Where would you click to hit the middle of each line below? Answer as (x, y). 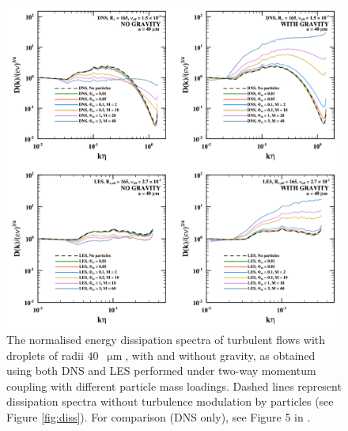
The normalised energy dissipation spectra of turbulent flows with (166, 340)
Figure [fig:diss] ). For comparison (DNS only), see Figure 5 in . (159, 417)
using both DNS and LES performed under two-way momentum (161, 371)
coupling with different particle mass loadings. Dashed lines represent (174, 386)
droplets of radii (45, 355)
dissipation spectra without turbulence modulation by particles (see (170, 401)
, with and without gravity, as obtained (220, 355)
